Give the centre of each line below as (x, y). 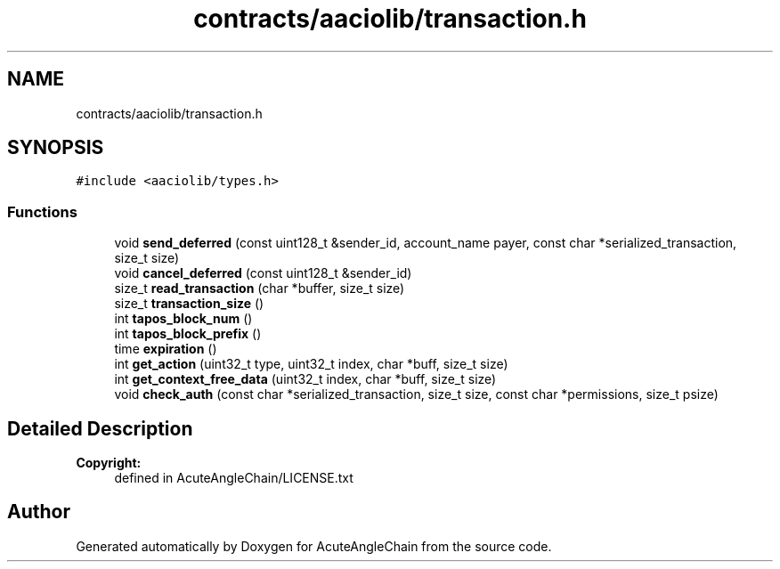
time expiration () (166, 349)
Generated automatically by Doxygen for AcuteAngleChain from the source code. (314, 546)
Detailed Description (100, 428)
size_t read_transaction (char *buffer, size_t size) (260, 289)
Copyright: (109, 463)
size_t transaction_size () (189, 304)
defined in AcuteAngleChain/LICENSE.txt (234, 478)
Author (39, 512)
